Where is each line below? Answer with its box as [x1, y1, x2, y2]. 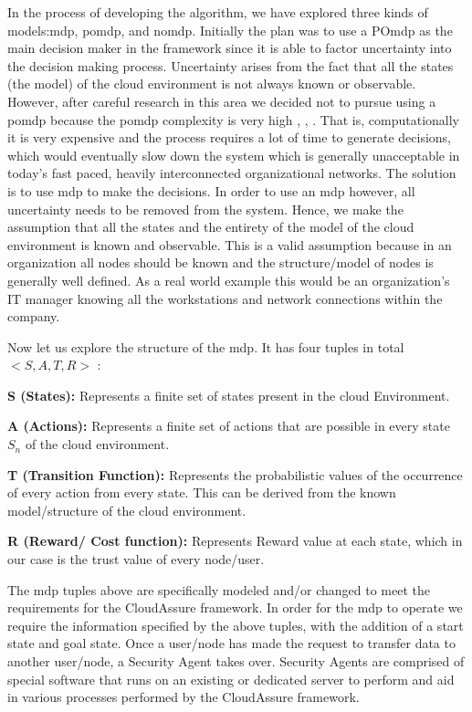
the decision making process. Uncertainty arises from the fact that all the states [7, 56, 454, 75]
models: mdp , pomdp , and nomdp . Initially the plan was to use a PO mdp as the [7, 20, 453, 39]
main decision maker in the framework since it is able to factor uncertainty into [7, 38, 452, 58]
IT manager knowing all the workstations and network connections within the [7, 288, 443, 308]
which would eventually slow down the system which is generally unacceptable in [7, 145, 460, 164]
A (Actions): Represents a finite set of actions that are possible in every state [7, 416, 450, 435]
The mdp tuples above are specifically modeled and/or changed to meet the [7, 580, 430, 599]
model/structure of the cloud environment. [7, 500, 246, 519]
